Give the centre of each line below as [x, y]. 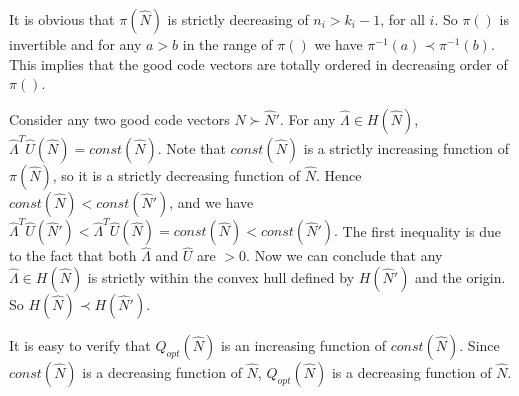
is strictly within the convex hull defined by [221, 277]
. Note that [191, 147]
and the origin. [460, 277]
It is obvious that [62, 19]
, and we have [211, 201]
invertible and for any [75, 44]
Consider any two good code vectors [119, 118]
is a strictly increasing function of [406, 147]
